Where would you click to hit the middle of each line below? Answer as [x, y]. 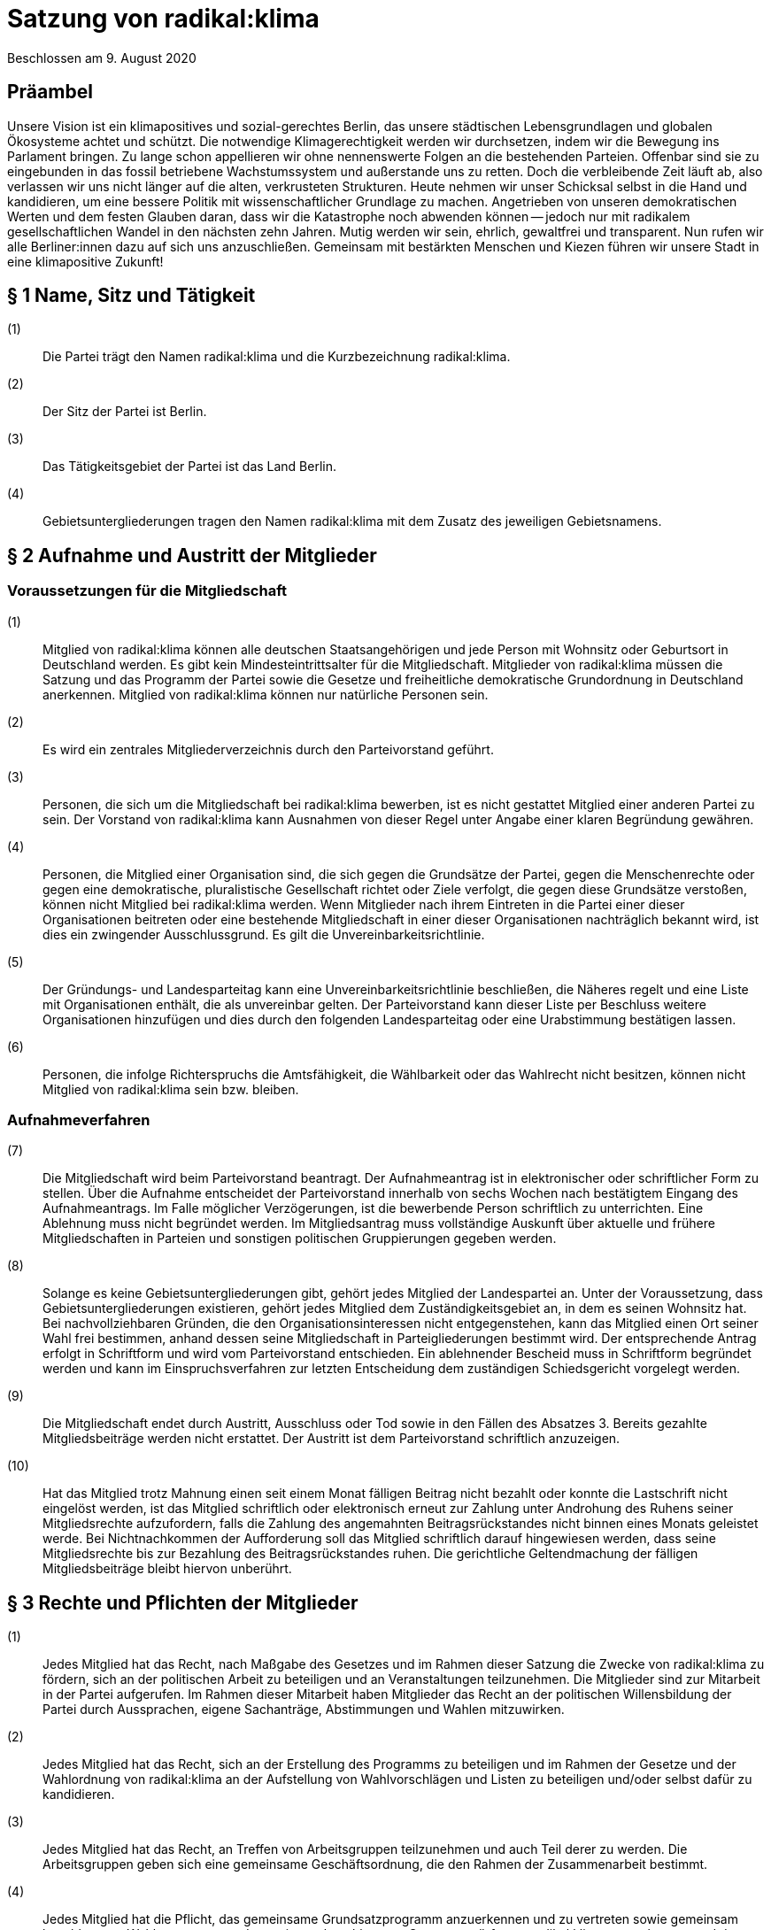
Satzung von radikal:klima [163, 19]
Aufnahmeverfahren [79, 1120]
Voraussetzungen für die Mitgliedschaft [147, 591]
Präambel [50, 92]
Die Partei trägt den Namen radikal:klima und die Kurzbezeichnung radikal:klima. [277, 357]
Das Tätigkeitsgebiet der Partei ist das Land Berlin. [190, 467]
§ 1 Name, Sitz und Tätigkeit [131, 296]
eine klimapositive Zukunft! [85, 261]
